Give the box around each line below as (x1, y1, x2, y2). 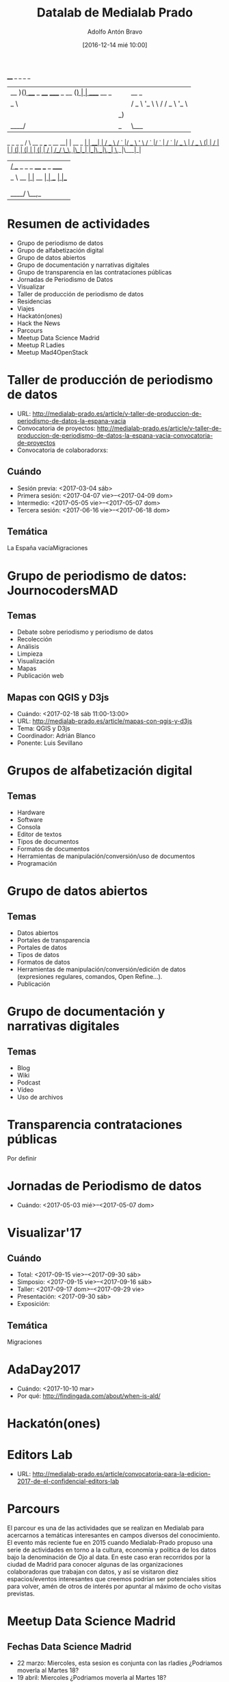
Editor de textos (16, 830, 62, 838)
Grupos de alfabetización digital (7, 763, 193, 779)
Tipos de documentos (16, 838, 79, 846)
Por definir (7, 1154, 37, 1163)
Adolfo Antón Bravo (87, 27, 143, 36)
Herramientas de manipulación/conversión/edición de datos (16, 965, 186, 973)
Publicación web (16, 672, 64, 680)
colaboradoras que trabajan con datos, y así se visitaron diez (7, 1567, 179, 1576)
